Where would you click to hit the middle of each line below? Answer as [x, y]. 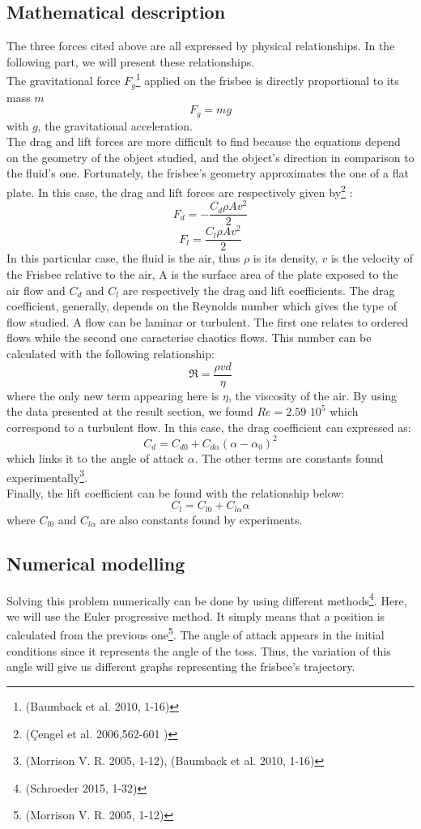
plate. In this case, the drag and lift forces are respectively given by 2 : [180, 190]
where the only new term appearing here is [113, 395]
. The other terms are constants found [289, 457]
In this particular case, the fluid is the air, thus [123, 258]
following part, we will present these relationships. [131, 61]
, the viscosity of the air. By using [313, 395]
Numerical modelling [96, 563]
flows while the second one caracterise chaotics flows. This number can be [189, 338]
